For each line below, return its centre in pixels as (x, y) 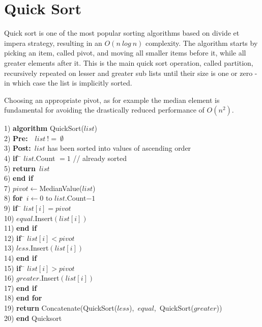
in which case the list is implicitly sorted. (68, 83)
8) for (13, 198)
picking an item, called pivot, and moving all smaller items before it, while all (125, 53)
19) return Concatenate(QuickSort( (61, 307)
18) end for (23, 298)
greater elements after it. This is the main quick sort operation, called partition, (129, 62)
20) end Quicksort (33, 318)
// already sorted (100, 158)
